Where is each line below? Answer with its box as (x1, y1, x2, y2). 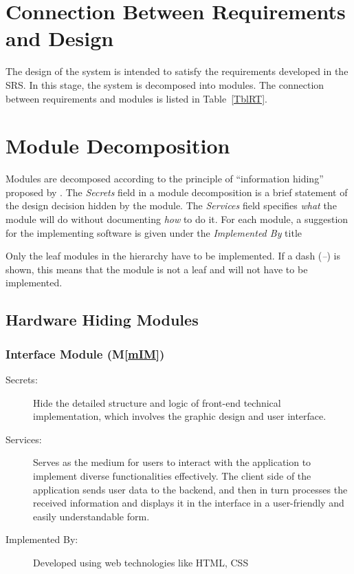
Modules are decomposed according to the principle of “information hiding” (5, 171, 324, 186)
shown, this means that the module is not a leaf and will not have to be (5, 262, 308, 276)
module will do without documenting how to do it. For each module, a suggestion (5, 212, 349, 226)
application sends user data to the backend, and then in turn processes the (33, 482, 348, 496)
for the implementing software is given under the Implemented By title (5, 225, 302, 240)
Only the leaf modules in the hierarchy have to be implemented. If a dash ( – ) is (5, 248, 340, 263)
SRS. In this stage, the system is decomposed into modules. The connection (5, 77, 324, 92)
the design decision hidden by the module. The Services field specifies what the (5, 198, 337, 213)
